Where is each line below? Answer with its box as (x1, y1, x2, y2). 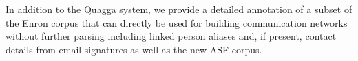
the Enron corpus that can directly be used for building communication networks (6, 15, 348, 29)
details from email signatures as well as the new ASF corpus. (6, 42, 262, 56)
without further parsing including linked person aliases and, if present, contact (6, 29, 337, 43)
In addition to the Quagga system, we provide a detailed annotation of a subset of (6, 2, 352, 16)
